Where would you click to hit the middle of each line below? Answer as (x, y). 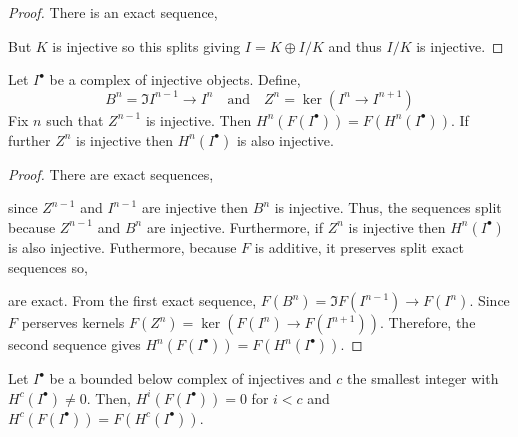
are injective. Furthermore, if (235, 226)
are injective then (195, 207)
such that (75, 119)
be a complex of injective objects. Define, (175, 79)
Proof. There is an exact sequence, (113, 12)
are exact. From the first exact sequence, (132, 300)
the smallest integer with (423, 378)
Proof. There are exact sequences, (111, 173)
